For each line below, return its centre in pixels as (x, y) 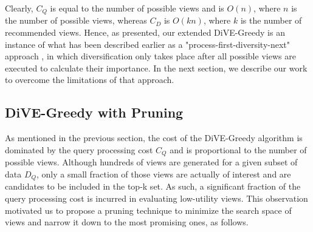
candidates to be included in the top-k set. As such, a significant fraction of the (153, 186)
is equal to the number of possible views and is (137, 8)
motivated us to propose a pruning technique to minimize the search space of (148, 210)
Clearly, (19, 8)
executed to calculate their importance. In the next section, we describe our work (156, 68)
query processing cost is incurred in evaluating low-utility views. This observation (156, 198)
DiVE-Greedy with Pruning (94, 112)
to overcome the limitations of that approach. (90, 80)
